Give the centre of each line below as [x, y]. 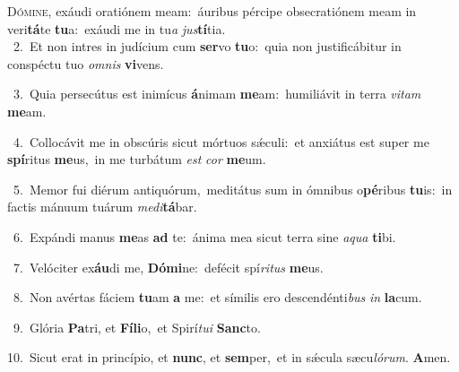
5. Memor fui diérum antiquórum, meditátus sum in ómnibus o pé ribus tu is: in [233, 189]
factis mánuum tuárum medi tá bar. [102, 207]
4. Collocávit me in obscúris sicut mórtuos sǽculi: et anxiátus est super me [221, 141]
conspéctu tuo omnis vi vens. [86, 63]
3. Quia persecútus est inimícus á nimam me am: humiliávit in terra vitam [217, 94]
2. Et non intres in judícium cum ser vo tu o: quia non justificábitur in [207, 46]
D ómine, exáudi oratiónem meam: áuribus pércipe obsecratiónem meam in [212, 11]
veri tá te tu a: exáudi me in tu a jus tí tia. [117, 28]
